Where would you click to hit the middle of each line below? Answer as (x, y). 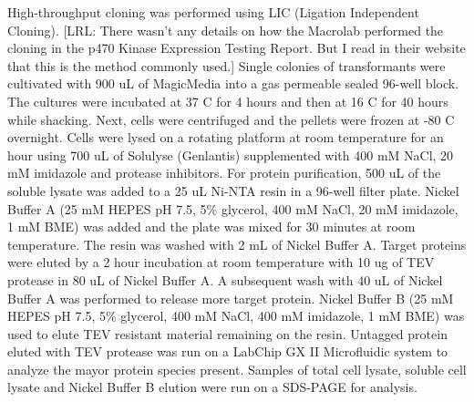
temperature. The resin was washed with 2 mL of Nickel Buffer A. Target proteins (237, 244)
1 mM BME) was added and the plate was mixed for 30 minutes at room (211, 227)
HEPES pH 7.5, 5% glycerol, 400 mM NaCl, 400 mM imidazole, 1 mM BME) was (236, 316)
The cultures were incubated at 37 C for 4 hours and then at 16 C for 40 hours (228, 101)
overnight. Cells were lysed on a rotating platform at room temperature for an (226, 137)
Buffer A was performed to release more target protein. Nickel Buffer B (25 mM (231, 298)
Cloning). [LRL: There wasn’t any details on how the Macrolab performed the (226, 30)
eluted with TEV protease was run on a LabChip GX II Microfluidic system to (228, 351)
